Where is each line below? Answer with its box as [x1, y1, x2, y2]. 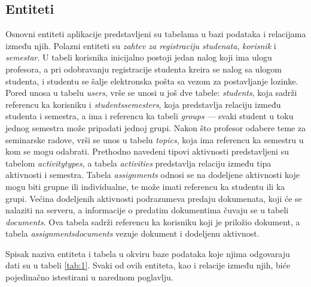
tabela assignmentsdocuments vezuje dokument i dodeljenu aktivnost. [5, 227, 260, 240]
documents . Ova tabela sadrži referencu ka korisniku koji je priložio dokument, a [5, 215, 300, 228]
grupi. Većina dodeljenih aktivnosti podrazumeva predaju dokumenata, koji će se [5, 192, 302, 204]
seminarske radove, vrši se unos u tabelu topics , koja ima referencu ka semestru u [5, 133, 304, 146]
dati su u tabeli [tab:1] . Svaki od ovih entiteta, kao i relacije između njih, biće [5, 259, 291, 271]
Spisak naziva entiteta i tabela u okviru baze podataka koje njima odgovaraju [5, 247, 290, 259]
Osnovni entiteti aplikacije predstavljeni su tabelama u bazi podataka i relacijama [5, 28, 306, 40]
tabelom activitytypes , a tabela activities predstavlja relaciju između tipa [5, 156, 272, 169]
